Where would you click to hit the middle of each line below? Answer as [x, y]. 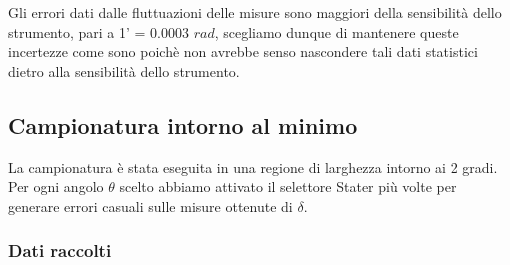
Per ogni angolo [56, 186]
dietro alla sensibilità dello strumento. [124, 70]
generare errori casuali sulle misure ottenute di [150, 205]
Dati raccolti [60, 250]
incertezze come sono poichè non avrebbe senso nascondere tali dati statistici [243, 51]
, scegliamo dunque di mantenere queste [336, 31]
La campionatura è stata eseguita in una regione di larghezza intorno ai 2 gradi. [253, 166]
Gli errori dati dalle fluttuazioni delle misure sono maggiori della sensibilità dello [255, 12]
